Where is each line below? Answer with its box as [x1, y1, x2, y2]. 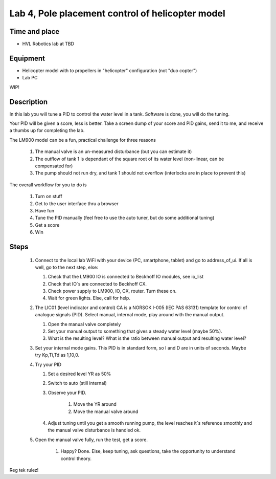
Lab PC [22, 75, 38, 81]
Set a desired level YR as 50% [48, 371, 111, 377]
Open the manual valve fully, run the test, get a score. [35, 437, 148, 443]
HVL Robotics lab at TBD [22, 41, 74, 47]
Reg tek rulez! [9, 467, 39, 473]
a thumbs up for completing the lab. [9, 127, 85, 134]
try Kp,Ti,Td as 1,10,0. [35, 352, 79, 358]
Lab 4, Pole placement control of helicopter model [9, 8, 225, 19]
